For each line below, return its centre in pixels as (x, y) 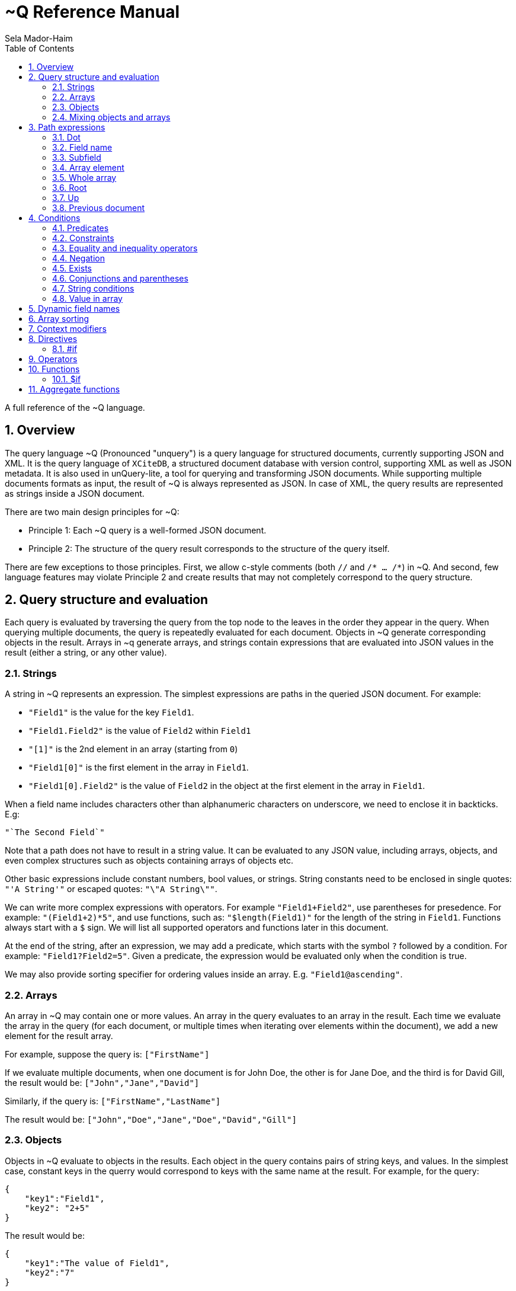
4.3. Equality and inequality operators (125, 248)
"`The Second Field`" (55, 833)
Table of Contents (40, 48)
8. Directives (53, 338)
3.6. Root (70, 187)
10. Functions (54, 369)
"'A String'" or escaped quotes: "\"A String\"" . (111, 889)
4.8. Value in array (87, 298)
